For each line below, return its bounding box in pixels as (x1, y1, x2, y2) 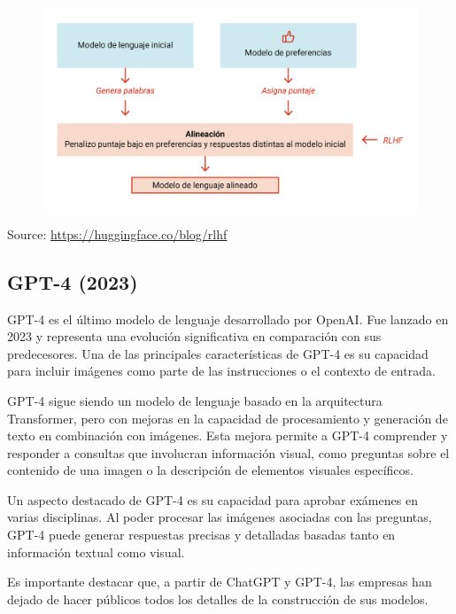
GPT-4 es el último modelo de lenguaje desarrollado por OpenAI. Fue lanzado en (7, 309, 449, 328)
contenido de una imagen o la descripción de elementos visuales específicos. (7, 461, 413, 479)
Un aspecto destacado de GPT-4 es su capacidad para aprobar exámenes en (7, 490, 418, 509)
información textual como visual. (7, 542, 185, 561)
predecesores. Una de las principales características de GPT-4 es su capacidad (7, 344, 429, 362)
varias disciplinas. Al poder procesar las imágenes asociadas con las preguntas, (7, 508, 432, 526)
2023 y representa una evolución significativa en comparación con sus (7, 327, 382, 346)
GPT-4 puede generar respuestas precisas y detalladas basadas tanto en (7, 525, 396, 544)
